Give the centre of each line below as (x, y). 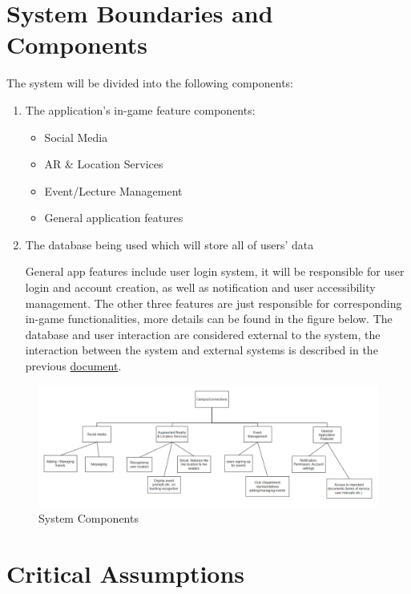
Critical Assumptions (126, 573)
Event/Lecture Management (113, 190)
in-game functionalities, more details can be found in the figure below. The (209, 319)
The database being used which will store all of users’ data (169, 244)
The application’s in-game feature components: (140, 109)
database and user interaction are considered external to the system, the (203, 334)
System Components (89, 517)
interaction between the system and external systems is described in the (201, 350)
